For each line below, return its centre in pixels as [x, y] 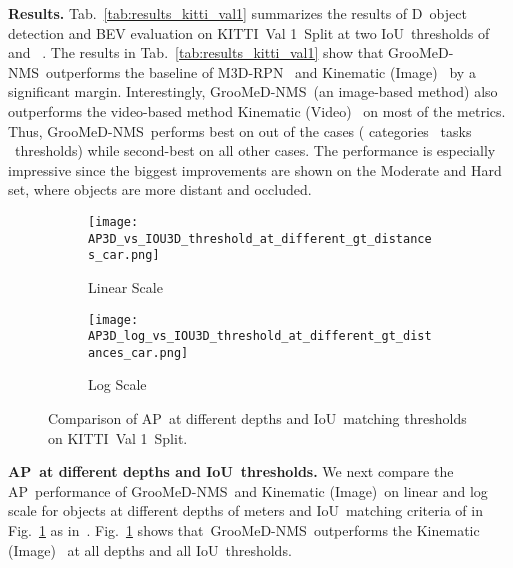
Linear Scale [125, 286]
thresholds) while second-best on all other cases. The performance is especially [255, 150]
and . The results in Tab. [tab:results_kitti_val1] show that [196, 52]
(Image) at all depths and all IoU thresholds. [150, 549]
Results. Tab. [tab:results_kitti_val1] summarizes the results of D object [237, 13]
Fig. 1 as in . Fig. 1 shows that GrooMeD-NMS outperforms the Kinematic [244, 530]
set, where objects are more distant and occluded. [160, 189]
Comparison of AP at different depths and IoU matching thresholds [257, 418]
